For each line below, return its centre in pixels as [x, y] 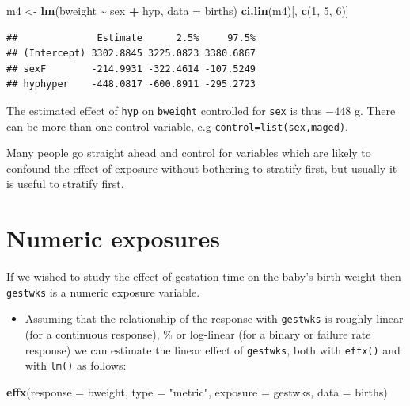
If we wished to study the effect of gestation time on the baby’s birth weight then [204, 276]
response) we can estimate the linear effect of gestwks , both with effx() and [213, 349]
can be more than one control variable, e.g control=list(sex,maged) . [177, 126]
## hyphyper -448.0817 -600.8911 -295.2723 [131, 84]
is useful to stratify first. [65, 184]
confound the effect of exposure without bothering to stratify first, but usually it [202, 168]
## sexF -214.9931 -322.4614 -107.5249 [131, 69]
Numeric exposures [113, 238]
